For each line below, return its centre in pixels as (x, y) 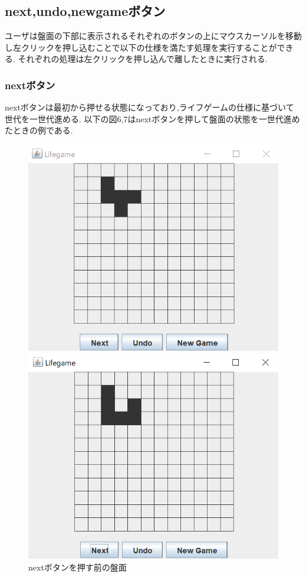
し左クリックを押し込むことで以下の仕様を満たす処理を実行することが (141, 47)
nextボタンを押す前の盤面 (78, 567)
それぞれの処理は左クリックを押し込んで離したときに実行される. (143, 59)
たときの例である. (39, 130)
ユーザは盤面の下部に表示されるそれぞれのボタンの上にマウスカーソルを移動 (153, 36)
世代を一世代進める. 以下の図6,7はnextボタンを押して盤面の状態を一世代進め (152, 118)
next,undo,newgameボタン (85, 11)
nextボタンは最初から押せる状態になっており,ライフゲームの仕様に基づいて (149, 107)
